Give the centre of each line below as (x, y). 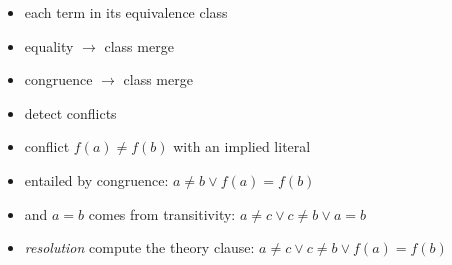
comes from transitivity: (162, 213)
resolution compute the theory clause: (139, 247)
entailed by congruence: (96, 179)
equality (49, 45)
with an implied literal (242, 146)
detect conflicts (70, 112)
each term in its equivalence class (126, 12)
